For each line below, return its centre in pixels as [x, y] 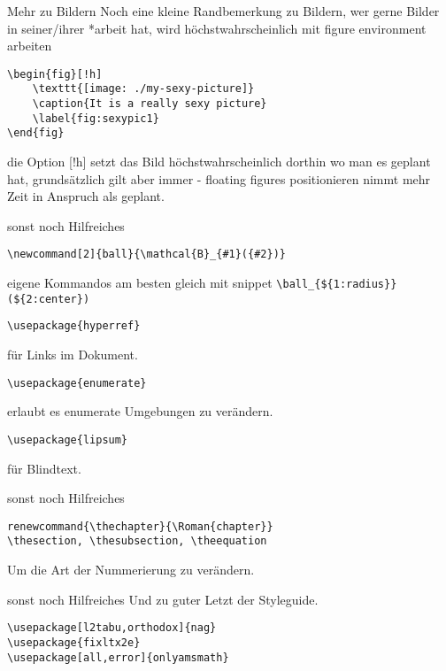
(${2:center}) [49, 299]
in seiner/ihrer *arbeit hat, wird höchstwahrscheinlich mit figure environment [217, 28]
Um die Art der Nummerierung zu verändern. [131, 570]
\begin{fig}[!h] [55, 74]
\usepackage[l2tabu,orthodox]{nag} [112, 628]
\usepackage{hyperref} [74, 326]
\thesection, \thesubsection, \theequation [137, 541]
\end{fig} [36, 133]
